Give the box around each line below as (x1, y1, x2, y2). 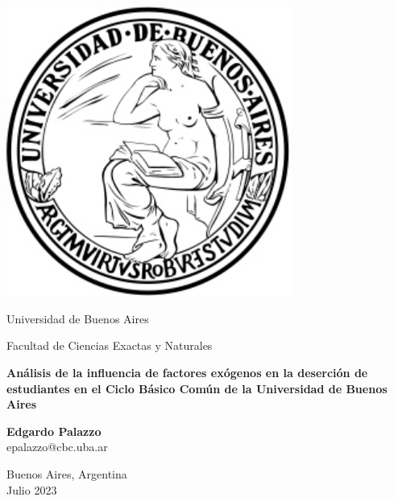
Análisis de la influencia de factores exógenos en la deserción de (6, 364, 368, 381)
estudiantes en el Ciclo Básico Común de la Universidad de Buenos (6, 380, 388, 396)
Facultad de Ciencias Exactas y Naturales (6, 337, 213, 354)
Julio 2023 (6, 481, 57, 498)
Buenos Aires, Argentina (6, 466, 127, 483)
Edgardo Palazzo (6, 422, 102, 439)
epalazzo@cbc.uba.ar (6, 438, 108, 455)
